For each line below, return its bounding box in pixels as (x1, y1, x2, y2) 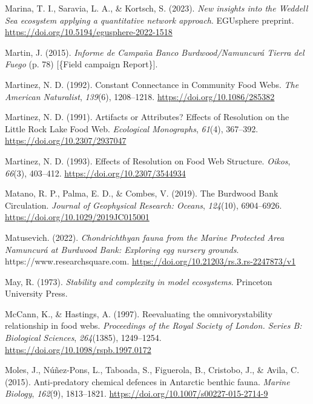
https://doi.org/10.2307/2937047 (5, 134, 127, 147)
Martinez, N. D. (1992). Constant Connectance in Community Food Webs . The (5, 78, 299, 90)
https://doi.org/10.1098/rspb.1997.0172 (5, 343, 151, 355)
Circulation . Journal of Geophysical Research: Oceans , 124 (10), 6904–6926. (5, 198, 282, 211)
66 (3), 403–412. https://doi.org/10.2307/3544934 (5, 166, 186, 179)
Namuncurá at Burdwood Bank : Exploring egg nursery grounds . (5, 243, 239, 255)
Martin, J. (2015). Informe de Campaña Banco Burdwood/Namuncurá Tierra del (5, 45, 305, 58)
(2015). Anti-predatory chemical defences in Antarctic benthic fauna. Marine (5, 375, 290, 388)
